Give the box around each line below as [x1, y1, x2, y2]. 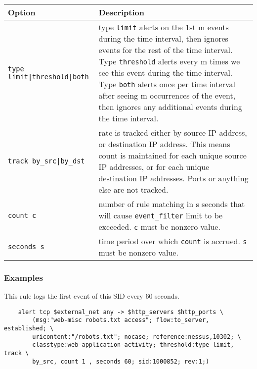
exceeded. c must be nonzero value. [98, 221, 220, 232]
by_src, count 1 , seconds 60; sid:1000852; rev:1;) [32, 358, 210, 365]
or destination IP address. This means [98, 138, 230, 150]
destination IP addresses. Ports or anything [98, 172, 249, 184]
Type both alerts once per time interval [98, 78, 235, 90]
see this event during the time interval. [98, 67, 233, 78]
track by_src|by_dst [8, 157, 85, 165]
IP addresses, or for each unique [98, 161, 210, 172]
